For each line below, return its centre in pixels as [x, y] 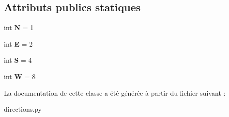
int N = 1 [19, 27]
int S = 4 [18, 60]
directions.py [23, 109]
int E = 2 [18, 43]
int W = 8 [20, 76]
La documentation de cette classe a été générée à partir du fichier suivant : [115, 92]
